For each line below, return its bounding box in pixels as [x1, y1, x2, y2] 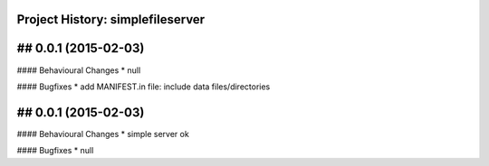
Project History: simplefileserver [16, 12, 206, 27]
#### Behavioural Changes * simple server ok [16, 128, 189, 139]
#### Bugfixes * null [16, 145, 94, 156]
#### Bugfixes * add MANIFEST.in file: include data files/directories [16, 81, 271, 92]
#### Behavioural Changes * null [16, 64, 141, 76]
